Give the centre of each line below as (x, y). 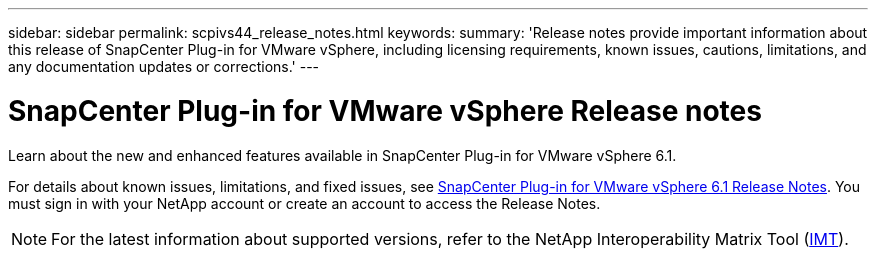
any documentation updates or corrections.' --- (164, 66)
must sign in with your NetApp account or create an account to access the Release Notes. (304, 203)
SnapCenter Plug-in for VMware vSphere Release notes (385, 110)
